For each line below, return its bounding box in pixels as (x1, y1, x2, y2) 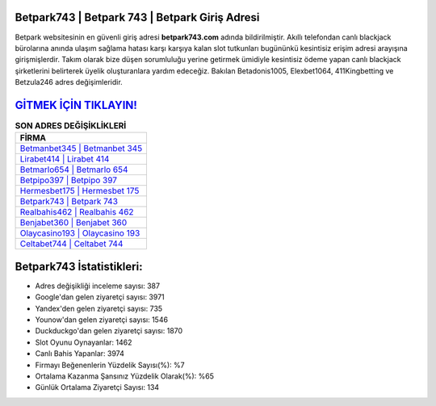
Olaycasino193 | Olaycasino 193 (19, 228, 140, 239)
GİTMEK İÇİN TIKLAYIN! (15, 98, 137, 112)
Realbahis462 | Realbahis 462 (19, 207, 134, 218)
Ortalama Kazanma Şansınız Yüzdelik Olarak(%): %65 (35, 371, 214, 381)
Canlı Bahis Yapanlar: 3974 (35, 349, 125, 358)
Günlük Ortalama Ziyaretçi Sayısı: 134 (35, 383, 160, 392)
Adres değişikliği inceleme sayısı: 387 (35, 281, 161, 291)
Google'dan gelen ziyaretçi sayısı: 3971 (35, 292, 165, 302)
